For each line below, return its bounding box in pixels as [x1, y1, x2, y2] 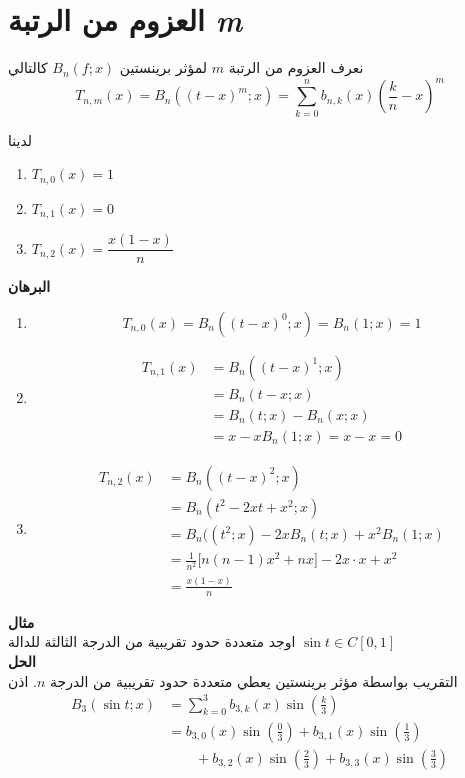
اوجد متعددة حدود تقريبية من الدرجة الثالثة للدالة [8, 631, 296, 652]
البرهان [8, 276, 51, 297]
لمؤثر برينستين [119, 57, 208, 78]
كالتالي [8, 57, 48, 78]
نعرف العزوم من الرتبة [228, 57, 364, 78]
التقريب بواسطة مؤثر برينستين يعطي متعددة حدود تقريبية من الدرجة [50, 670, 458, 691]
